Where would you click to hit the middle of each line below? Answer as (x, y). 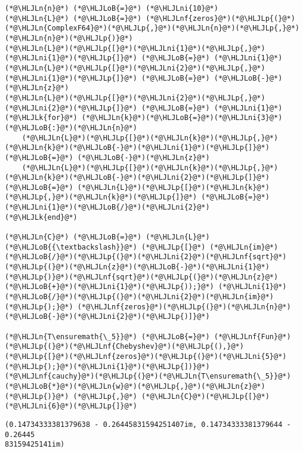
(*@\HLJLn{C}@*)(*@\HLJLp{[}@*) (205, 396)
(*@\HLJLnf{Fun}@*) (252, 336)
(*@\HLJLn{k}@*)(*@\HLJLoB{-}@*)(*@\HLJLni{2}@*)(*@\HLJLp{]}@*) (137, 178)
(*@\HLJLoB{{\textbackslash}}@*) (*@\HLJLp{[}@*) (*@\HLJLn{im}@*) (142, 247)
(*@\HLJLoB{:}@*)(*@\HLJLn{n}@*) (71, 127)
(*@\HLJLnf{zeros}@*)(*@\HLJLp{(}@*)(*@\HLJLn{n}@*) (184, 307)
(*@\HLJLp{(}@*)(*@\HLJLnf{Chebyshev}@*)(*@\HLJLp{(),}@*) (124, 347)
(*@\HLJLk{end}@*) (41, 217)
